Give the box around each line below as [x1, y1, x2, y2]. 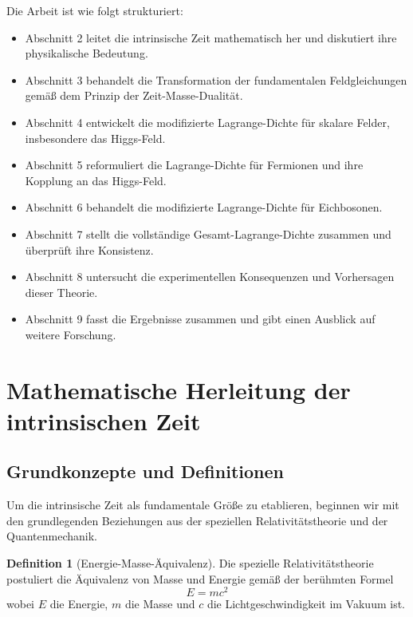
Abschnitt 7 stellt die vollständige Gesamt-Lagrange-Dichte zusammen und [25, 225, 391, 242]
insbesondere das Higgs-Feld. [25, 129, 166, 146]
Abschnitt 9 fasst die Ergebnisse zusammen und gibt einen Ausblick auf [25, 310, 376, 327]
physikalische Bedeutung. [25, 45, 148, 61]
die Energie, [49, 595, 108, 612]
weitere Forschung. [25, 326, 116, 342]
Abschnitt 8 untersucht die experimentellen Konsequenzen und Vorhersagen [25, 268, 395, 285]
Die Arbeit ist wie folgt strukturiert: [6, 2, 183, 18]
